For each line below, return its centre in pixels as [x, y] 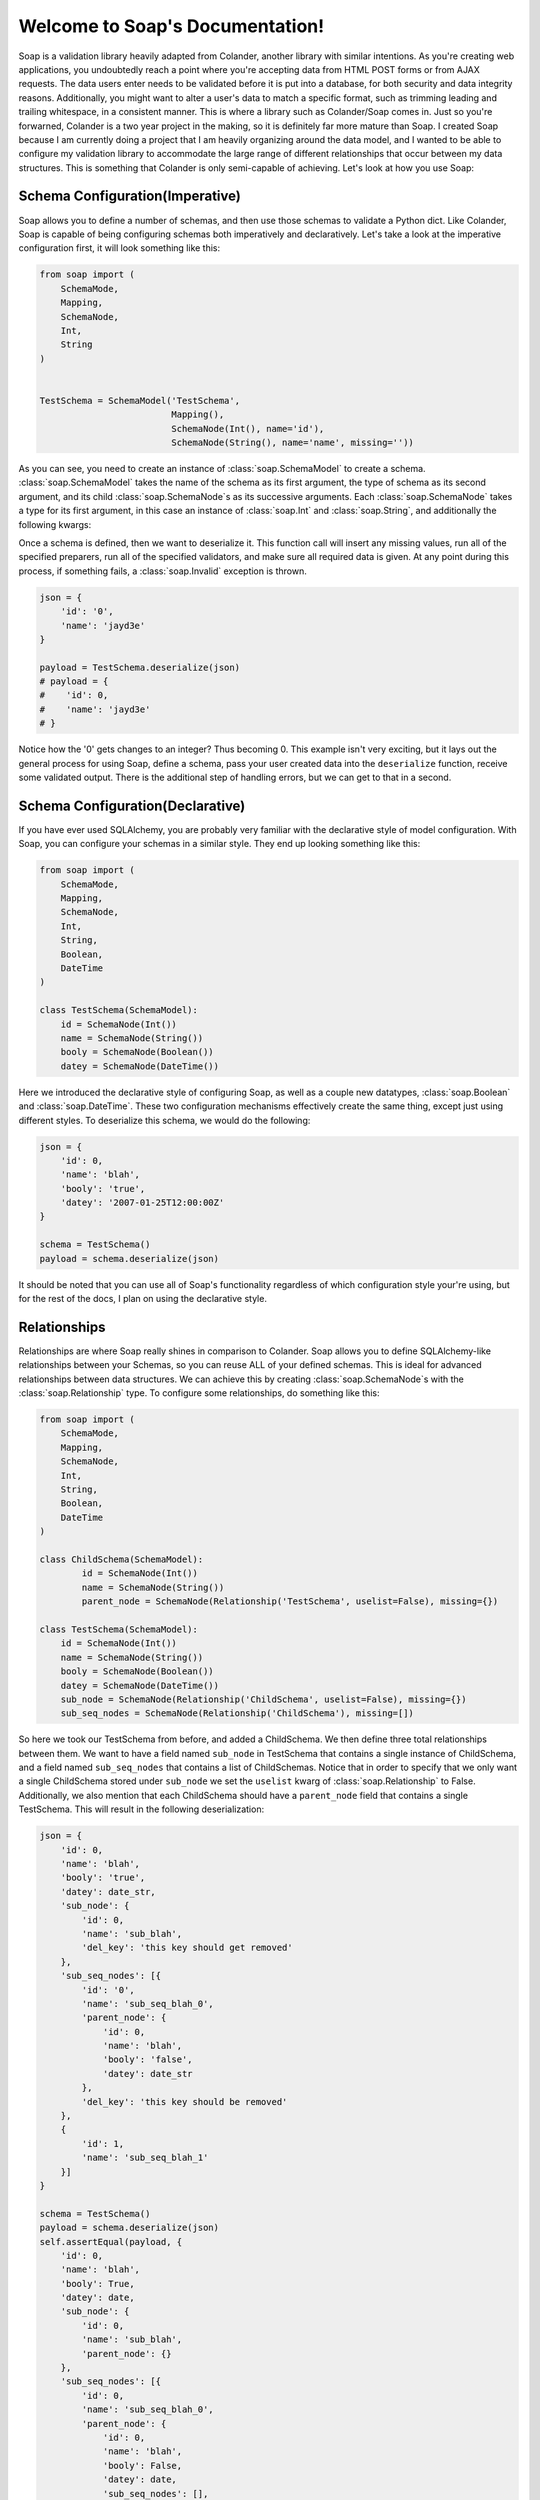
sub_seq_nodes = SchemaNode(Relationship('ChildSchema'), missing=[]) [237, 1713]
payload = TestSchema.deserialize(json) [139, 667]
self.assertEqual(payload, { [111, 2241]
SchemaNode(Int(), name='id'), [248, 428]
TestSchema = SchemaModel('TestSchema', [139, 400]
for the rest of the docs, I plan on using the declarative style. [142, 1299]
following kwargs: [55, 524]
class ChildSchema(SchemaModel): [121, 1559]
